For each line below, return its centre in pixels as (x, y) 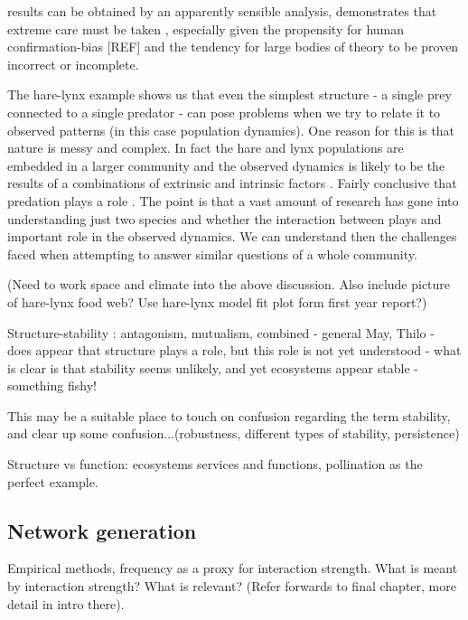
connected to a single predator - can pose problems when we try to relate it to (224, 112)
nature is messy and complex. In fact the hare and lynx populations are (206, 148)
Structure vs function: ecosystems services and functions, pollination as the (215, 464)
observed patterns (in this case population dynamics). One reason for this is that (231, 130)
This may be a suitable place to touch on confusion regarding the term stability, (229, 415)
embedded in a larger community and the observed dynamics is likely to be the (226, 165)
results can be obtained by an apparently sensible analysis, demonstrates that (222, 11)
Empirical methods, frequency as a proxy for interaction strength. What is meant (233, 568)
